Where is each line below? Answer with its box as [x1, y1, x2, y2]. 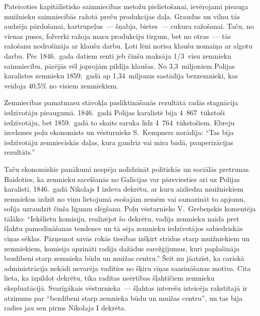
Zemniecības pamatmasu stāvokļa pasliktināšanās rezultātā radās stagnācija [4, 97, 238, 108]
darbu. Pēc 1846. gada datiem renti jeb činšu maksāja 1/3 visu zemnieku [4, 50, 231, 61]
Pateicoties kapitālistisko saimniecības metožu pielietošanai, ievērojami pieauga [4, 1, 248, 11]
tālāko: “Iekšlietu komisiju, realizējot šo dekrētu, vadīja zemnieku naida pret [4, 213, 239, 223]
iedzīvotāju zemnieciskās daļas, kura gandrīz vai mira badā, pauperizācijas [4, 137, 234, 147]
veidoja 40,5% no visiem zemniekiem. [4, 80, 119, 91]
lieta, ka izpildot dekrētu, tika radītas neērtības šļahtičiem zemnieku [4, 273, 215, 283]
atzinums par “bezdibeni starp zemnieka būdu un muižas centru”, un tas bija [4, 292, 242, 303]
